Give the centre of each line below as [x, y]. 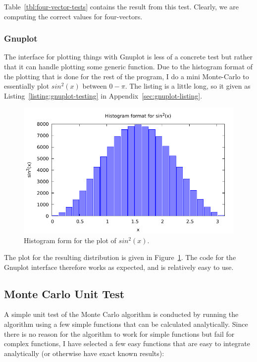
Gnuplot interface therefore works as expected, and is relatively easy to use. [119, 267]
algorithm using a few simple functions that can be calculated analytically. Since [126, 324]
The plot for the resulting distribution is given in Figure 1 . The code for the [120, 257]
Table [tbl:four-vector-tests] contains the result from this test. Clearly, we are [121, 6]
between [95, 86]
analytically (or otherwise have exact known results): [84, 353]
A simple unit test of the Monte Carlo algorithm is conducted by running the [121, 314]
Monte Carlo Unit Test [64, 293]
